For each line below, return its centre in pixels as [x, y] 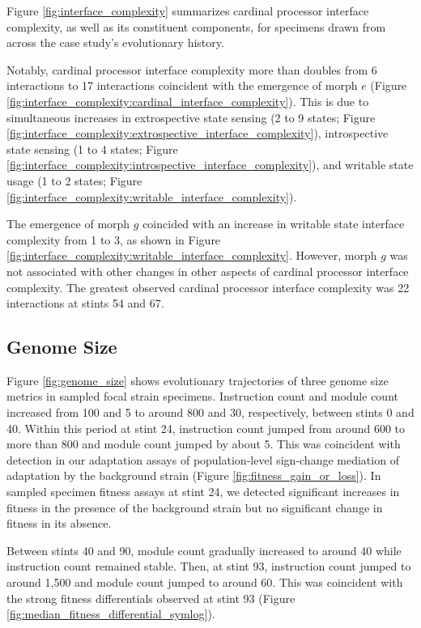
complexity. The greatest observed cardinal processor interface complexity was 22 [208, 287]
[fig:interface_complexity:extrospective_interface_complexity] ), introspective [198, 133]
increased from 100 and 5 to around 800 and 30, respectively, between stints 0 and [210, 412]
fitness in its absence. [59, 523]
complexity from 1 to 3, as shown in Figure [114, 239]
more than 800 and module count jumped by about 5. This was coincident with [204, 444]
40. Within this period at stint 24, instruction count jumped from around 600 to [206, 428]
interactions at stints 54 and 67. [85, 303]
